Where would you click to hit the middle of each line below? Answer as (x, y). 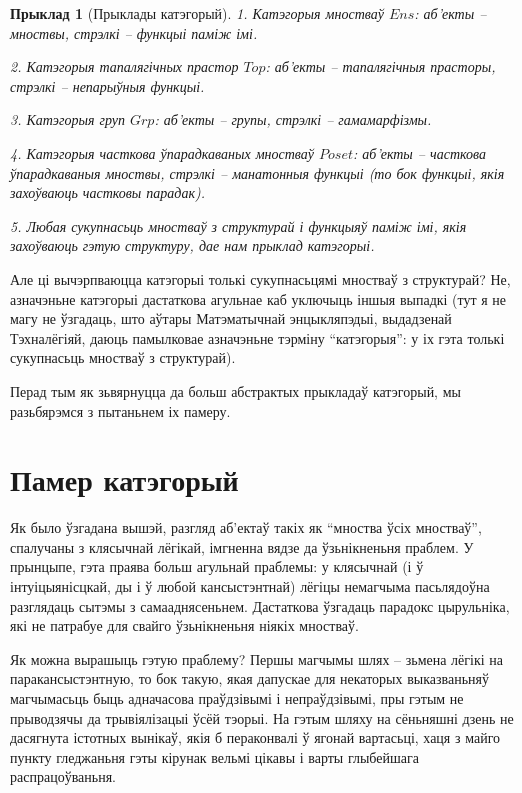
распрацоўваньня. (63, 776)
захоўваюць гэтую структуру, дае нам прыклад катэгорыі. (192, 245)
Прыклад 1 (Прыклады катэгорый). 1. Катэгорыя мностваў (197, 13)
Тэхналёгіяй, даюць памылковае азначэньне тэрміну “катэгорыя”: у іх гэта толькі (257, 337)
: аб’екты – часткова (420, 152)
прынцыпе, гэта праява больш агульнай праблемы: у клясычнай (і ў (217, 566)
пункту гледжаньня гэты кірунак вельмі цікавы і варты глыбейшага (214, 756)
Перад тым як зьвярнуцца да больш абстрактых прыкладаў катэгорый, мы (235, 390)
